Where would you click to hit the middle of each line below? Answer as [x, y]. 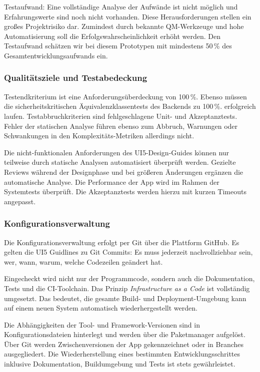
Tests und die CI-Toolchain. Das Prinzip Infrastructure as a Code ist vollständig [127, 288]
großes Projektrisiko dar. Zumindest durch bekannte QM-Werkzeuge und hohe [124, 26]
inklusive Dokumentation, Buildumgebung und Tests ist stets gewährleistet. [120, 364]
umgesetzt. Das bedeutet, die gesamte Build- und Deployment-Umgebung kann [125, 298]
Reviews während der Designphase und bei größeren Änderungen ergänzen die [124, 172]
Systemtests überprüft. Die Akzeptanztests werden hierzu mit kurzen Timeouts [125, 191]
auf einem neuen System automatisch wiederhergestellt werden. [101, 308]
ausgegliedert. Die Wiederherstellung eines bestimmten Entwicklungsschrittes [122, 354]
